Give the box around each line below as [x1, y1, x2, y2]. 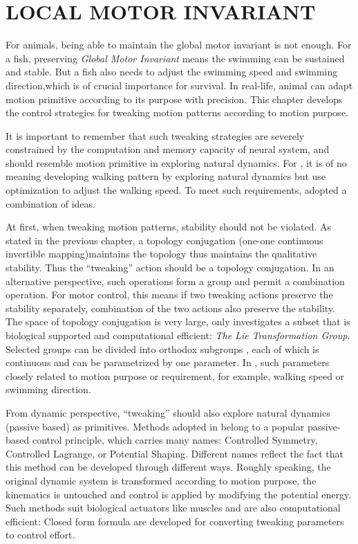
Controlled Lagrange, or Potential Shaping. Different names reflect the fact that [6, 446, 343, 460]
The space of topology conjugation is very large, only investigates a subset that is [6, 314, 350, 329]
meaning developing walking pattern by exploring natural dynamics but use [6, 169, 326, 183]
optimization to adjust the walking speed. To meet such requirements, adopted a [6, 183, 347, 197]
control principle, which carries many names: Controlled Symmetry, [32, 433, 318, 447]
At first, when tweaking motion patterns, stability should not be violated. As [6, 219, 332, 234]
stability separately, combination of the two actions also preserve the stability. [6, 300, 335, 315]
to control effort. [6, 527, 75, 542]
